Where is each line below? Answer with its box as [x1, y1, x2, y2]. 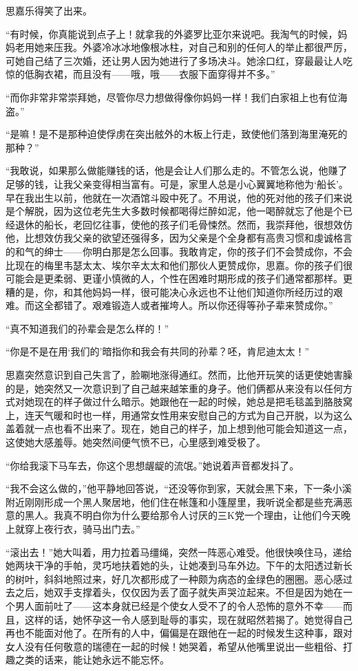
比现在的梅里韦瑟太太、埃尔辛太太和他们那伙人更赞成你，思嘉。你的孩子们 [6, 257, 343, 272]
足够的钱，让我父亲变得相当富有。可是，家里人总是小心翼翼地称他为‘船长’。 [6, 176, 348, 191]
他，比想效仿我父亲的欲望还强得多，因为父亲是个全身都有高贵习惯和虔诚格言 [6, 231, 352, 245]
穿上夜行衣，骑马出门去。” [24, 522, 140, 535]
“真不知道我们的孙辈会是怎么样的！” [6, 321, 169, 335]
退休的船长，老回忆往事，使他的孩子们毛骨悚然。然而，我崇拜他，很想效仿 [14, 217, 352, 231]
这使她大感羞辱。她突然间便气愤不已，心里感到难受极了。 [6, 435, 266, 449]
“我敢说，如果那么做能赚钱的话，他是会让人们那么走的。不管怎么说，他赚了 [6, 163, 348, 178]
